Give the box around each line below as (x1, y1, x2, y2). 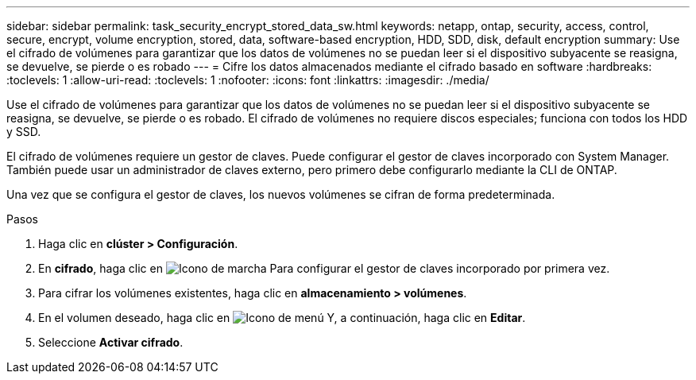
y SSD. (6, 125, 41, 138)
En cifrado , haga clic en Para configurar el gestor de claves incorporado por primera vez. (38, 262, 610, 275)
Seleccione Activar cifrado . (38, 335, 184, 349)
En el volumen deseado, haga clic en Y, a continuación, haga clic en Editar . (38, 311, 526, 324)
